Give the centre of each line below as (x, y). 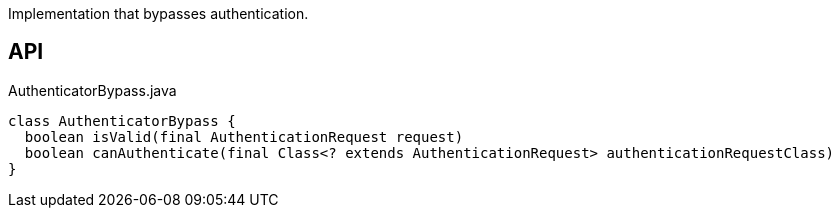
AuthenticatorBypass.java (92, 90)
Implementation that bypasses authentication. (158, 13)
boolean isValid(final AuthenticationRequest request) (244, 136)
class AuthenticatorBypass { (122, 120)
